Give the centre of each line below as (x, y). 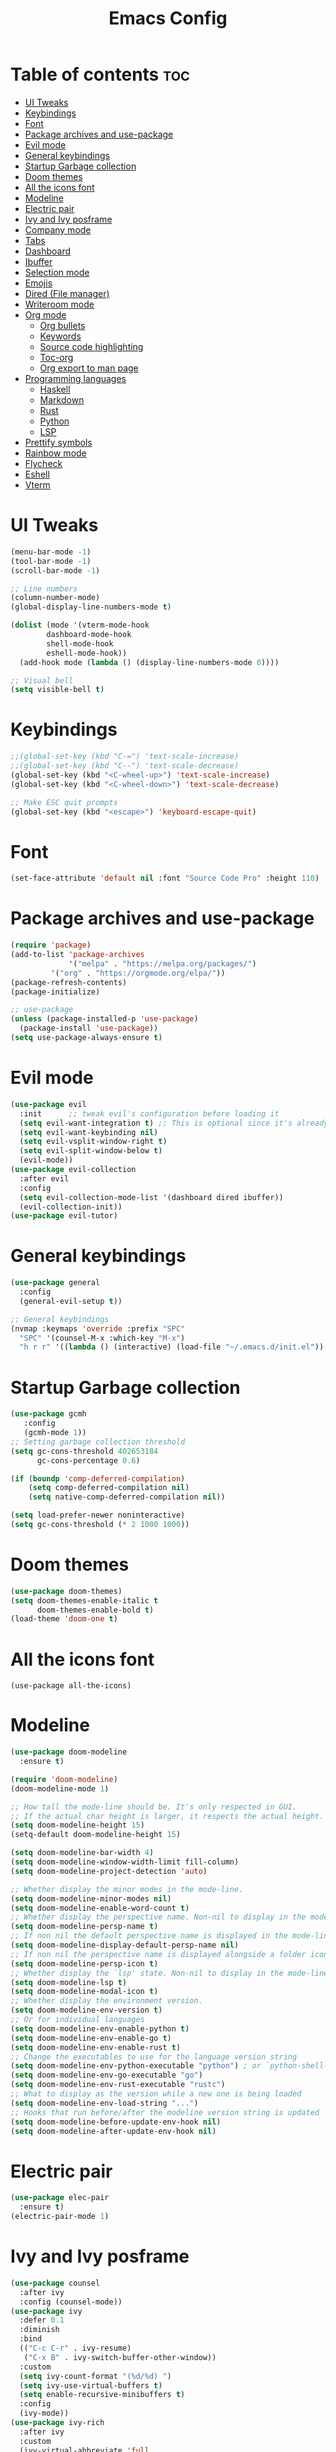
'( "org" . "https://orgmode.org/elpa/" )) (138, 973)
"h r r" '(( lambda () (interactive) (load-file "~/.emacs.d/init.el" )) (172, 1347)
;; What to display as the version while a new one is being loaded (156, 2094)
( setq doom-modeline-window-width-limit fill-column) (125, 1862)
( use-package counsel (55, 2283)
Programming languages (75, 378)
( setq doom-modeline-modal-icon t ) (84, 1992)
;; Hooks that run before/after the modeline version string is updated (165, 2112)
